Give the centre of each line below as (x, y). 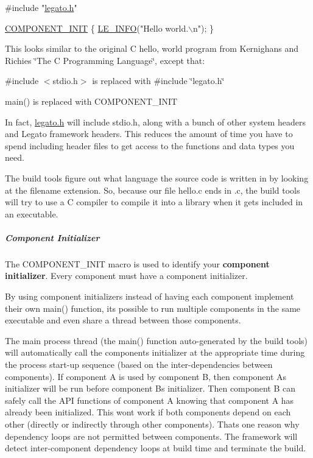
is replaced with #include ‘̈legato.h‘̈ (158, 81)
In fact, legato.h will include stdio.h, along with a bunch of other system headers (155, 122)
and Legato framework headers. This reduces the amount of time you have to (149, 134)
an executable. (32, 213)
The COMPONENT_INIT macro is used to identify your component (137, 263)
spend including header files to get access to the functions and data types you (150, 145)
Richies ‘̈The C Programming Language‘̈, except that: (105, 60)
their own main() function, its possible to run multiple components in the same (153, 308)
